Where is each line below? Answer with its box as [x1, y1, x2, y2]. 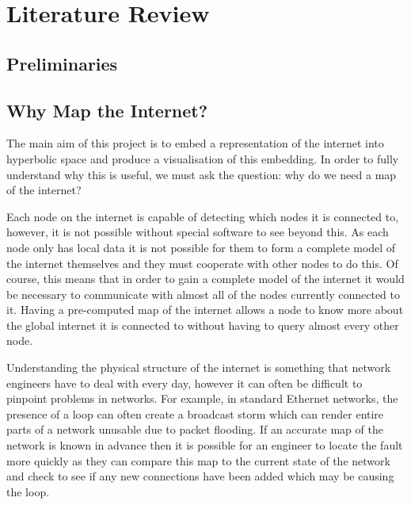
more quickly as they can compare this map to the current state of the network [6, 452, 390, 469]
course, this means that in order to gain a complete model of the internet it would [6, 270, 405, 287]
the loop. [6, 483, 50, 499]
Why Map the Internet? [6, 98, 208, 122]
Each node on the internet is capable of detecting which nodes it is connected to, [6, 208, 399, 224]
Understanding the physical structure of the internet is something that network [6, 359, 391, 376]
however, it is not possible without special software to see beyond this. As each [6, 224, 389, 240]
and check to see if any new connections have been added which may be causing [6, 468, 394, 484]
